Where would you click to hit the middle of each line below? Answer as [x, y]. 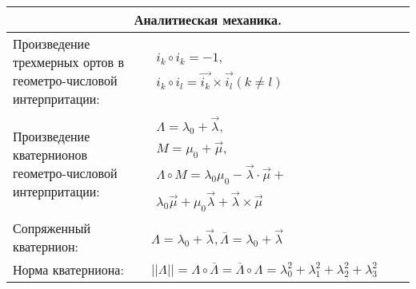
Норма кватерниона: [68, 270]
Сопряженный [52, 228]
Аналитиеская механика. [208, 20]
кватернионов [50, 154]
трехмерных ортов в [68, 62]
